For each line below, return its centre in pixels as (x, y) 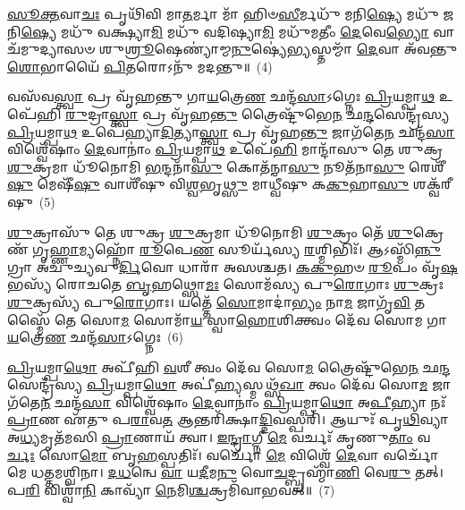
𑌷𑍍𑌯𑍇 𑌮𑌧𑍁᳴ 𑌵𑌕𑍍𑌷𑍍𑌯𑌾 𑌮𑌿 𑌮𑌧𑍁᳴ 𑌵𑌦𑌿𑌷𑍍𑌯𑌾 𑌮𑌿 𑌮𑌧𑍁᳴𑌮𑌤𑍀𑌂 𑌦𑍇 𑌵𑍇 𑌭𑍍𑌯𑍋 (225, 31)
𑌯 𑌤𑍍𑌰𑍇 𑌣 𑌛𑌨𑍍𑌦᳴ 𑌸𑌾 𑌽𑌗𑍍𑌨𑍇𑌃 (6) (95, 337)
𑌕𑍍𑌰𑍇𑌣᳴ (428, 231)
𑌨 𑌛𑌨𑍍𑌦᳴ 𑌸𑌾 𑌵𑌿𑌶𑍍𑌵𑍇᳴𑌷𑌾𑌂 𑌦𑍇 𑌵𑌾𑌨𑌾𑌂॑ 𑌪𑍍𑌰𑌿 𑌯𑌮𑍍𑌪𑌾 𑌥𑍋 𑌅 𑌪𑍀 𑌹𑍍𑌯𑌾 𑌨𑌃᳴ (243, 401)
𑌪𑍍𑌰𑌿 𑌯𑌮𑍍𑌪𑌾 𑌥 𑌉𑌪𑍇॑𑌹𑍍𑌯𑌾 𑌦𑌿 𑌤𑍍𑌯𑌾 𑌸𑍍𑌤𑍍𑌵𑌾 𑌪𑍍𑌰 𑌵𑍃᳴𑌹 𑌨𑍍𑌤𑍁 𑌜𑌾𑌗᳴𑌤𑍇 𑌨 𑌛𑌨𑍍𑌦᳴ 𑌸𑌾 (231, 131)
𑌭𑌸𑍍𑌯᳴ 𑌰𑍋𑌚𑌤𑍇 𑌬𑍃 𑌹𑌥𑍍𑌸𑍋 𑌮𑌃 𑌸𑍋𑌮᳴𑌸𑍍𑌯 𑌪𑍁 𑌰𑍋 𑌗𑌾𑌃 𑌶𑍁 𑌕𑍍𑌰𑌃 (226, 284)
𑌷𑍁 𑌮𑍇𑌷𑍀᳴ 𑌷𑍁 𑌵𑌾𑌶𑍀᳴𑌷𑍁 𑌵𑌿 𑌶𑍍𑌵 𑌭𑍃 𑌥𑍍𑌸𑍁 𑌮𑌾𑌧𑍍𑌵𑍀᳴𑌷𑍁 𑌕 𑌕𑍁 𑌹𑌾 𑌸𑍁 (208, 184)
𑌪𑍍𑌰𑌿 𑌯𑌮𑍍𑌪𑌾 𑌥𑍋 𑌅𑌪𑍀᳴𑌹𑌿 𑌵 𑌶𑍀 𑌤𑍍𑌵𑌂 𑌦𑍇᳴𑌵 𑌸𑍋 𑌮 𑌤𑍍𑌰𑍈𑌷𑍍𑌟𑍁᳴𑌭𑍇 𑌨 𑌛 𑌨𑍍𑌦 (229, 366)
